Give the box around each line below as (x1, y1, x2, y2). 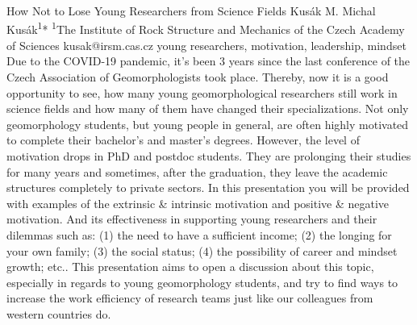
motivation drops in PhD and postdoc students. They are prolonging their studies (6, 148, 411, 164)
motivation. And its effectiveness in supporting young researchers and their (6, 210, 377, 227)
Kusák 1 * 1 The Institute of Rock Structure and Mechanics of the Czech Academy (6, 19, 405, 38)
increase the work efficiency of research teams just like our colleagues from (6, 290, 373, 306)
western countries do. (6, 305, 111, 322)
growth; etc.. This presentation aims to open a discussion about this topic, (6, 258, 374, 275)
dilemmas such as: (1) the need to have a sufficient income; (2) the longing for (6, 226, 392, 243)
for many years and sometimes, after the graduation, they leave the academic (6, 163, 388, 180)
